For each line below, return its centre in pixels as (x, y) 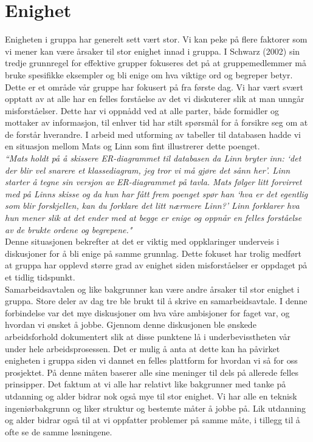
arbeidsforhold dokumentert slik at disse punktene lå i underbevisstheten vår (148, 336)
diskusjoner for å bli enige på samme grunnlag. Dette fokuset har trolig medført (153, 253)
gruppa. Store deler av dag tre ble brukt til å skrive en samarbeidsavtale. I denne (156, 301)
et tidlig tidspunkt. (40, 277)
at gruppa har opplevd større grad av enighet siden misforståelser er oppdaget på (156, 265)
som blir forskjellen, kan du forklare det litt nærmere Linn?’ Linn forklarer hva (152, 206)
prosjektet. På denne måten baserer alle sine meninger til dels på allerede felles (152, 372)
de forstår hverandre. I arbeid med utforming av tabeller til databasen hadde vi (153, 134)
